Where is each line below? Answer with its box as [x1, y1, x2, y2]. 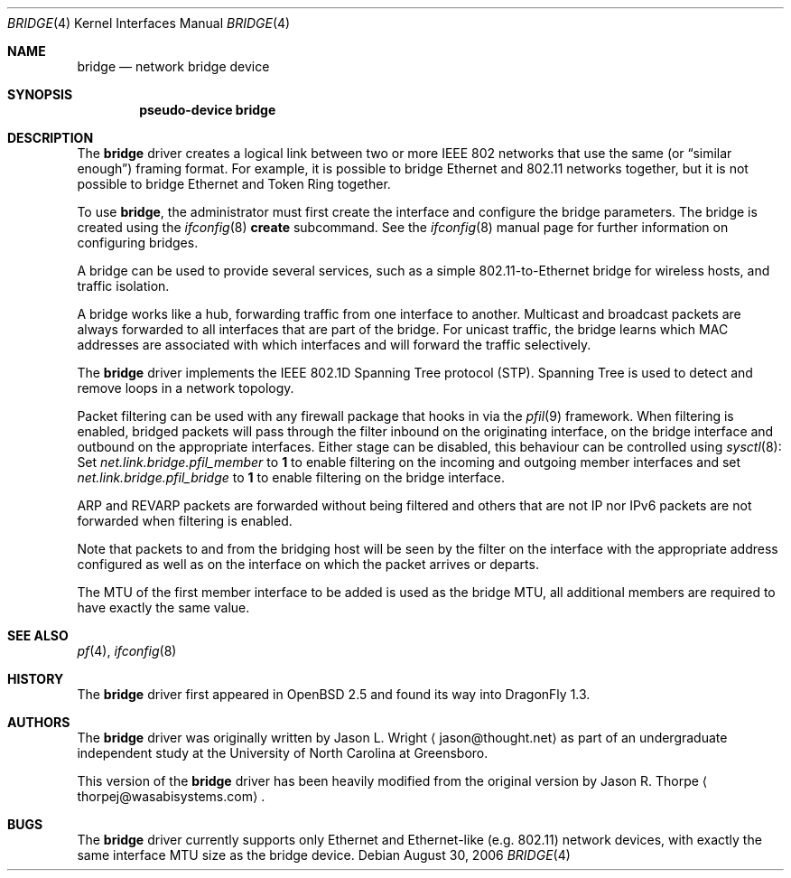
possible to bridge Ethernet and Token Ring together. [77, 176, 391, 191]
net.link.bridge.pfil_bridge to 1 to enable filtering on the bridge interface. [77, 470, 506, 485]
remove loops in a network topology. [77, 380, 294, 396]
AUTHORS [7, 715, 70, 730]
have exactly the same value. [77, 600, 250, 615]
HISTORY [7, 671, 64, 687]
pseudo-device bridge [139, 102, 276, 117]
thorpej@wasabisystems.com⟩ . [77, 789, 265, 804]
